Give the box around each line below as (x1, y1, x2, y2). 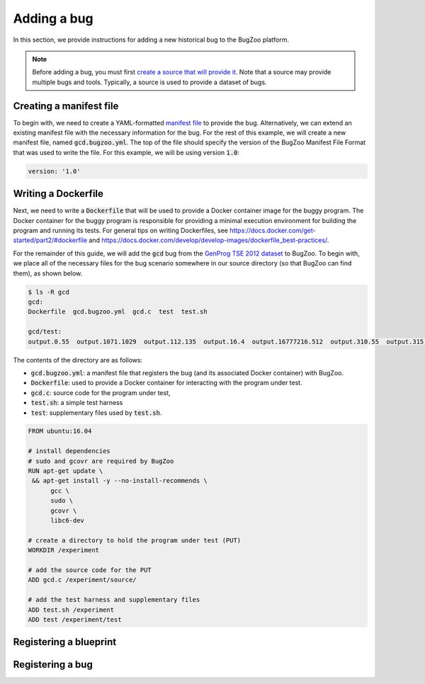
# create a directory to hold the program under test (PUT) (28, 536, 242, 545)
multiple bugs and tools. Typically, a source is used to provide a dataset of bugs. (32, 78, 267, 86)
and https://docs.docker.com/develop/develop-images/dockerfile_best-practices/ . (89, 236, 329, 244)
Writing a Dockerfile (13, 188, 104, 200)
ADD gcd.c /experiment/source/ (28, 576, 137, 584)
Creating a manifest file (13, 100, 119, 112)
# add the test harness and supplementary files (28, 595, 200, 604)
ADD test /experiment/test (28, 615, 122, 623)
